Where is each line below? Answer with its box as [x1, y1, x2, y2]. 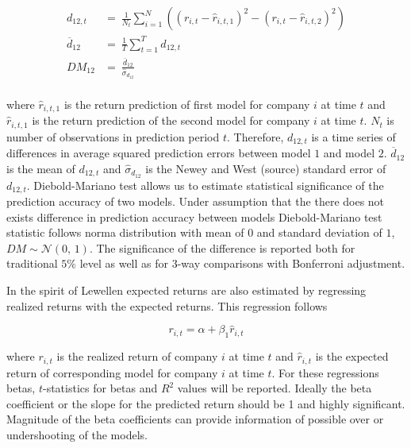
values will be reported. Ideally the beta [177, 380, 372, 396]
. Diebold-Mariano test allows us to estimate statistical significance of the [26, 176, 384, 193]
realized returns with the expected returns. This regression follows [6, 297, 328, 314]
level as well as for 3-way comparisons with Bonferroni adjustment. [79, 255, 405, 272]
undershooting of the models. [6, 426, 148, 442]
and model [323, 145, 375, 161]
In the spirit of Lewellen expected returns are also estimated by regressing [6, 281, 367, 298]
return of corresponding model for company [6, 364, 218, 380]
